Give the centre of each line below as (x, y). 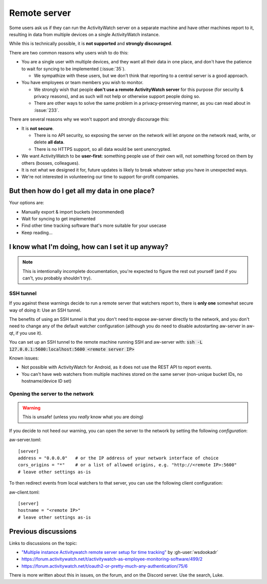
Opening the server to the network (51, 394)
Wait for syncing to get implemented (59, 219)
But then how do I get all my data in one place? (82, 191)
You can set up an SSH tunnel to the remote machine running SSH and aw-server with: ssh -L (106, 342)
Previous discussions (43, 531)
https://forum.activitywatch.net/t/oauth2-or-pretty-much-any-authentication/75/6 (105, 566)
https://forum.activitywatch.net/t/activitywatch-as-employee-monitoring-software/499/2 (112, 559)
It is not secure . (38, 128)
